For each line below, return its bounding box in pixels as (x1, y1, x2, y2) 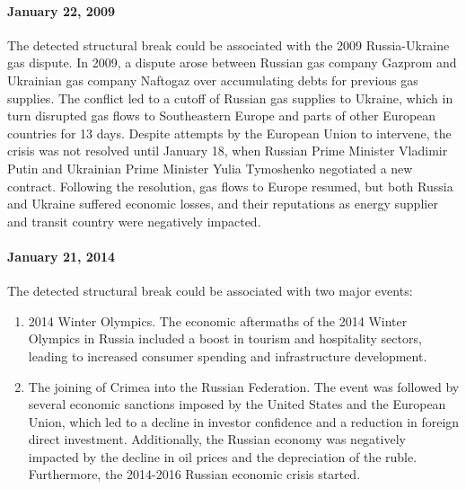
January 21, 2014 (7, 246, 116, 265)
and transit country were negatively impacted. (7, 211, 261, 230)
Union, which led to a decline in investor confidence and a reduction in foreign (28, 412, 460, 431)
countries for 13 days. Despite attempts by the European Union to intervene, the (7, 123, 452, 142)
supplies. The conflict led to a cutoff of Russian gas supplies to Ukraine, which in (7, 88, 453, 107)
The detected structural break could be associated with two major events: (7, 281, 413, 300)
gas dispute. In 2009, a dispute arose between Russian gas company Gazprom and (7, 53, 457, 72)
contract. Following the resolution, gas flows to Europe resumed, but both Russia (7, 176, 453, 195)
